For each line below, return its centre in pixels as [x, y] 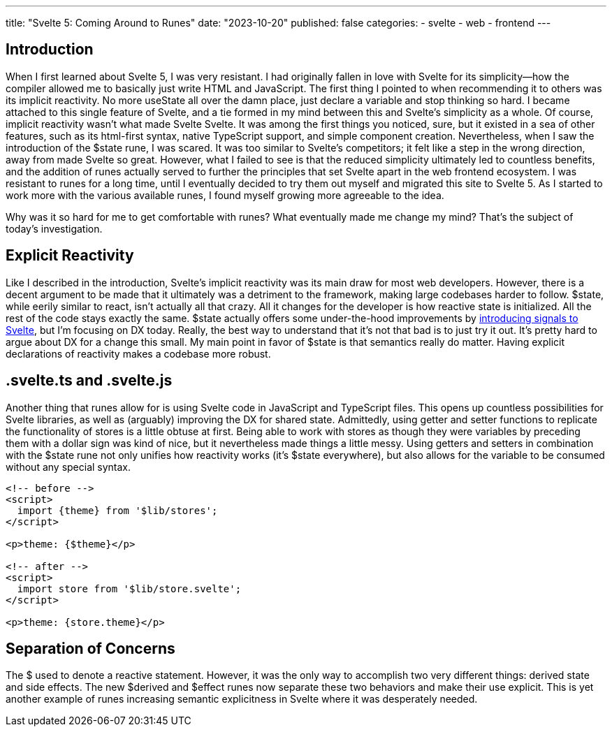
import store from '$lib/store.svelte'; [129, 588]
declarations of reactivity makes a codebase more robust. [138, 353]
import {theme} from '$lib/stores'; [117, 510]
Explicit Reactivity [70, 256]
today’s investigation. [54, 228]
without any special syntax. [68, 467]
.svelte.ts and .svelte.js [89, 381]
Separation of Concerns [90, 648]
